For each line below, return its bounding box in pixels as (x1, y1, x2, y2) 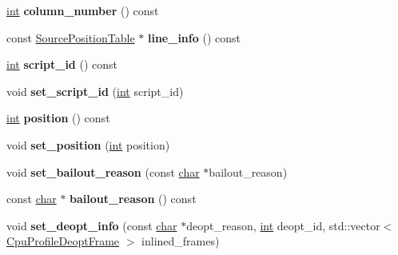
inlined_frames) (141, 233, 220, 249)
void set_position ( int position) (6, 136, 170, 153)
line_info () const (147, 29, 241, 46)
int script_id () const (6, 56, 117, 73)
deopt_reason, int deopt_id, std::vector (186, 217, 380, 233)
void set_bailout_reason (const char (6, 163, 200, 180)
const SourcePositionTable (6, 29, 135, 46)
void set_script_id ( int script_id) (6, 82, 184, 99)
